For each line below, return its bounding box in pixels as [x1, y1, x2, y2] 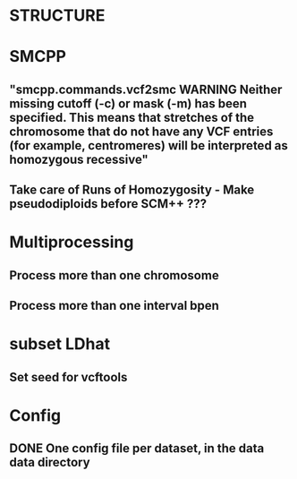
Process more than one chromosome [9, 268, 219, 283]
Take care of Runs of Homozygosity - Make [9, 183, 255, 198]
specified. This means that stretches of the [9, 109, 255, 125]
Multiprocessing [9, 232, 134, 252]
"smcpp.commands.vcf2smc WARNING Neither [9, 81, 283, 97]
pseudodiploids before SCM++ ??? [9, 196, 208, 211]
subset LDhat [9, 334, 111, 355]
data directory [9, 455, 91, 470]
